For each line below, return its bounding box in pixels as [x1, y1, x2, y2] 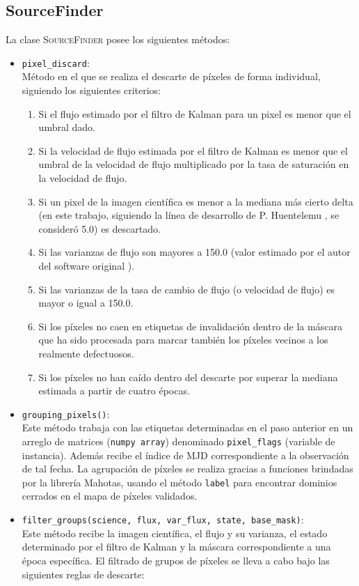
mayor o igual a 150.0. [38, 295, 134, 310]
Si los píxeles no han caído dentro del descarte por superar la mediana [38, 369, 338, 384]
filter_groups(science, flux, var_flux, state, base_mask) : [22, 512, 304, 527]
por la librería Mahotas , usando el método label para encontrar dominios [22, 475, 337, 489]
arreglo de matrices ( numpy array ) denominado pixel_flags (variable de [22, 433, 335, 448]
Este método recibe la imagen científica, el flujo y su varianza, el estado [22, 525, 328, 540]
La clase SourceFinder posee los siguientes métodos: [6, 32, 230, 47]
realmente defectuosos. [38, 346, 134, 360]
